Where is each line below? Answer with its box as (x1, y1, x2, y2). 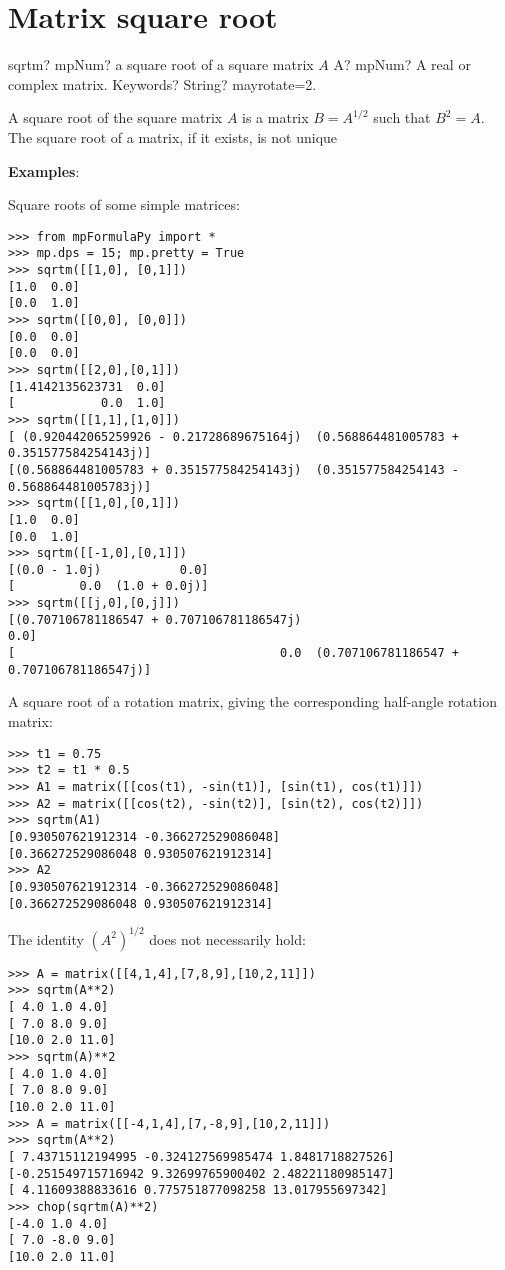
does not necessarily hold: (149, 928, 306, 949)
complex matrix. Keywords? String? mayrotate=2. (8, 73, 317, 94)
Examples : (8, 160, 80, 181)
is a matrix (242, 107, 309, 128)
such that (373, 107, 431, 128)
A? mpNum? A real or (333, 54, 471, 75)
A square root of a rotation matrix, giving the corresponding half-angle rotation (8, 691, 497, 712)
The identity (8, 928, 84, 949)
